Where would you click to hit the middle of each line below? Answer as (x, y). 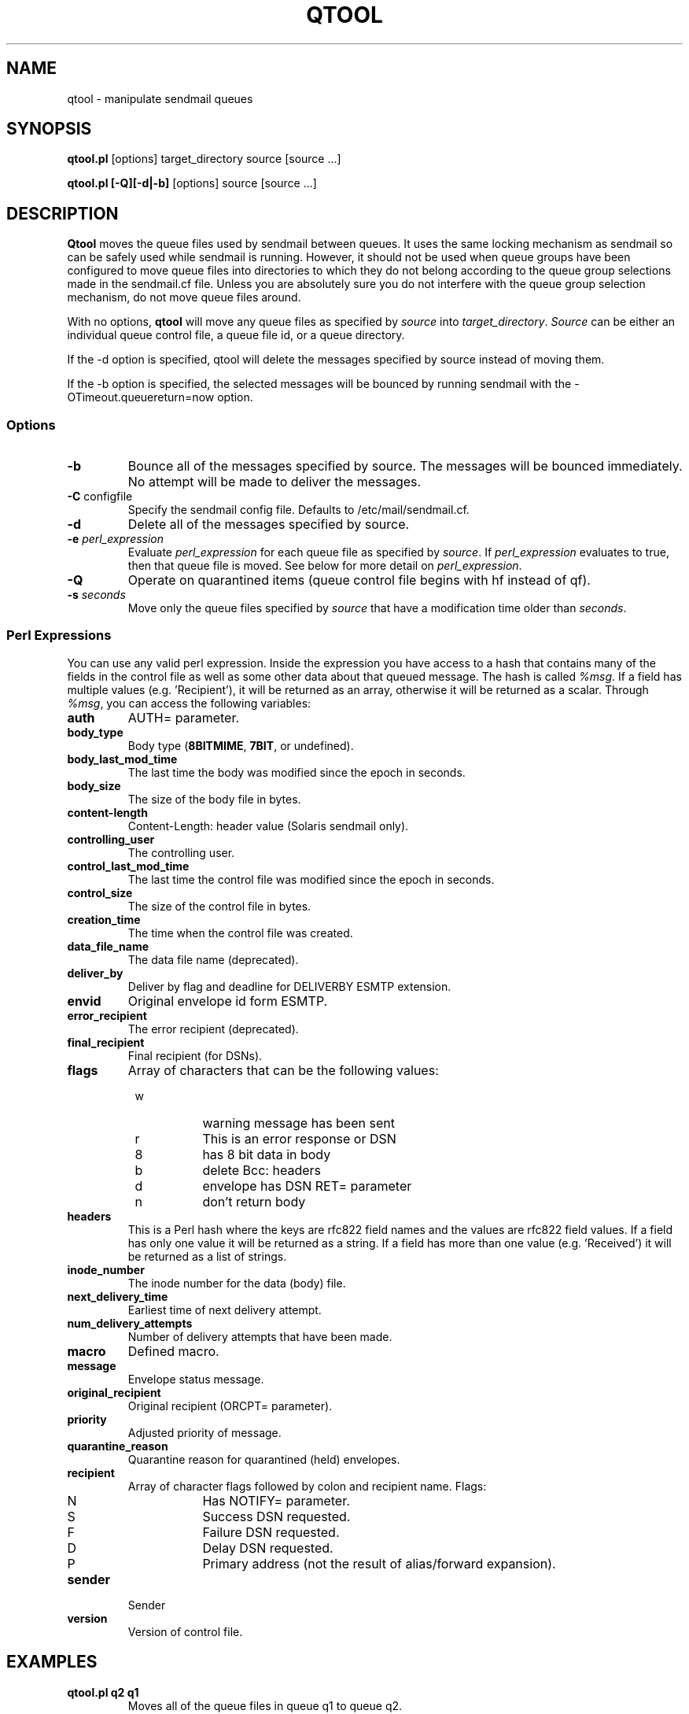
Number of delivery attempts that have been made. (260, 1336)
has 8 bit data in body (267, 1154)
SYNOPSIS (49, 129)
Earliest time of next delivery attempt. (225, 1310)
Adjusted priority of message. (204, 1432)
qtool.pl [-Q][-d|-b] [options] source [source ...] (192, 183)
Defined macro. (173, 1351)
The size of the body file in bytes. (214, 799)
